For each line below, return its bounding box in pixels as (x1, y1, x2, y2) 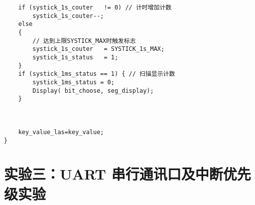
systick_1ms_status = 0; (32, 78, 115, 86)
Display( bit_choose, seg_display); (32, 87, 154, 94)
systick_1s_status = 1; (32, 53, 119, 61)
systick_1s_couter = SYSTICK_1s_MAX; (32, 45, 165, 53)
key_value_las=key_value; (18, 128, 104, 136)
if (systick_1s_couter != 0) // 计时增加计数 (18, 4, 172, 11)
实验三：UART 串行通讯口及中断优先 (4, 164, 251, 184)
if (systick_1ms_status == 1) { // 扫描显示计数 (18, 70, 175, 78)
